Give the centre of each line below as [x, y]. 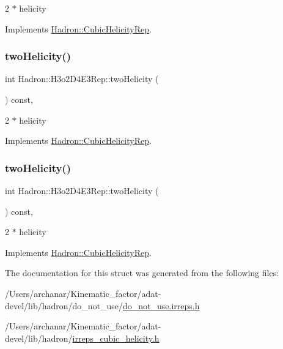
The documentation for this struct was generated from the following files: [142, 273]
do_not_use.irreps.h [161, 305]
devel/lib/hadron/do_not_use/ [64, 305]
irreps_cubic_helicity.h [116, 338]
